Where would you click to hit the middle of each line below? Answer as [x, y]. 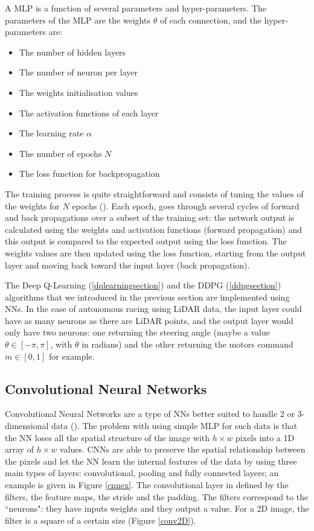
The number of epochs [60, 153]
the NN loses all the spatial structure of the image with [107, 437]
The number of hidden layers [72, 52]
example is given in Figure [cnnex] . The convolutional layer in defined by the [147, 485]
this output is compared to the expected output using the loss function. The [146, 241]
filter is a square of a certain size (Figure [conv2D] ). [101, 520]
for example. [72, 356]
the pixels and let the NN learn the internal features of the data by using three [151, 461]
